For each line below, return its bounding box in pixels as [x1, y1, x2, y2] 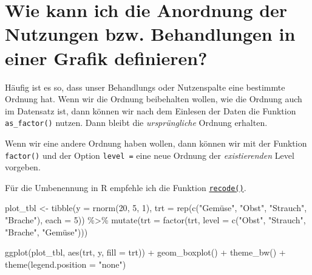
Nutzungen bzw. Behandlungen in [5, 21, 296, 46]
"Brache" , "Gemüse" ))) [5, 225, 88, 238]
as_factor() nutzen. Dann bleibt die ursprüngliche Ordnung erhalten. [5, 116, 268, 129]
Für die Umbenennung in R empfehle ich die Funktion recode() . [5, 181, 246, 193]
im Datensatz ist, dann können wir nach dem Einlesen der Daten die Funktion [5, 104, 296, 117]
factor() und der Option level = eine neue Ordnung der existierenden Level [5, 148, 294, 161]
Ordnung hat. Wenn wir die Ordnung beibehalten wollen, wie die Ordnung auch [5, 92, 302, 105]
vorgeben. [5, 161, 41, 173]
